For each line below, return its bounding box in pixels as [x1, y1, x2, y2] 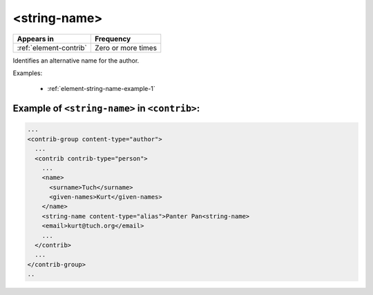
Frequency [94, 34, 131, 43]
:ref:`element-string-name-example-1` [47, 85, 155, 93]
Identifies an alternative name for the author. [12, 56, 140, 65]
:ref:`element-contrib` [17, 43, 88, 52]
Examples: [12, 69, 43, 77]
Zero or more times [94, 43, 157, 52]
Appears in [17, 34, 55, 43]
